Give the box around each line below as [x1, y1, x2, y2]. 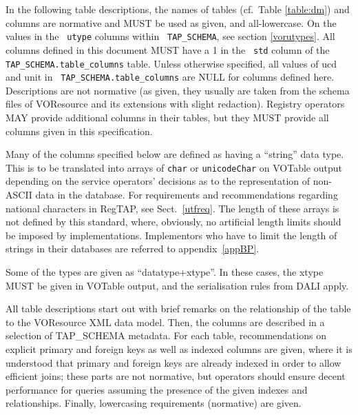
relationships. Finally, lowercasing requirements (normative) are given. [6, 396, 302, 410]
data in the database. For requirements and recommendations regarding [35, 188, 338, 202]
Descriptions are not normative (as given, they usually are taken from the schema [6, 83, 350, 97]
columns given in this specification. [6, 123, 153, 138]
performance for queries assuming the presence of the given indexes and [6, 382, 308, 396]
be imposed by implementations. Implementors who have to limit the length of [6, 227, 337, 242]
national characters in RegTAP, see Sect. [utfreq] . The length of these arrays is [6, 201, 339, 215]
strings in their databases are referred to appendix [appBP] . [6, 241, 260, 256]
